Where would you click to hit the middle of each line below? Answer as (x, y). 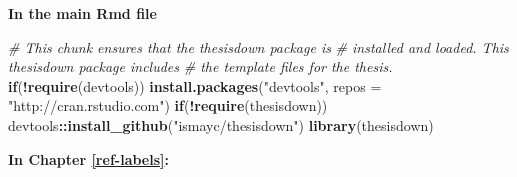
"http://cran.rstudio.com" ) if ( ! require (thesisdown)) (168, 105)
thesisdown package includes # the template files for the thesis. (200, 66)
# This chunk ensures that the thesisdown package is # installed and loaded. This (258, 46)
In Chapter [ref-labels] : (88, 158)
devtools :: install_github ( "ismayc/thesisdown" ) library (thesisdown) (221, 124)
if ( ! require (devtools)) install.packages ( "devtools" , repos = (195, 85)
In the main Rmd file (82, 13)
